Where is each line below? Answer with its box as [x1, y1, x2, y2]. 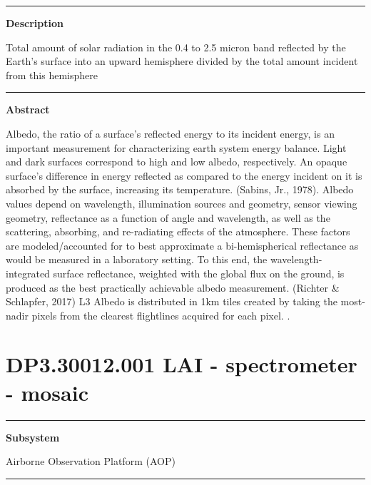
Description [6, 16, 64, 30]
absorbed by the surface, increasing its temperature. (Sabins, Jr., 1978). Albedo [6, 182, 354, 197]
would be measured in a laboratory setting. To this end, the [6, 252, 268, 267]
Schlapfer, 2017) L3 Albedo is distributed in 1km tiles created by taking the [6, 294, 337, 309]
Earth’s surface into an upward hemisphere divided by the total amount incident [6, 53, 358, 68]
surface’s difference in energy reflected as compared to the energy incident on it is [6, 168, 362, 183]
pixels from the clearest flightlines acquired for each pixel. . [31, 307, 290, 322]
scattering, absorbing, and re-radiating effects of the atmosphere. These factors [6, 224, 350, 239]
